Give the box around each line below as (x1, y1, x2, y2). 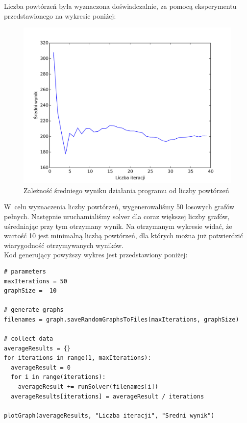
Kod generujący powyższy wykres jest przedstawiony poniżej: (4, 249, 188, 260)
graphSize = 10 (4, 287, 57, 295)
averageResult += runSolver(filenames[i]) (18, 383, 158, 391)
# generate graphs (4, 306, 64, 314)
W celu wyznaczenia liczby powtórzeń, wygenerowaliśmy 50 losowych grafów (4, 201, 234, 212)
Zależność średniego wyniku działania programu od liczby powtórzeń (24, 185, 229, 195)
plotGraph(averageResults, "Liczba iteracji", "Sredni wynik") (4, 412, 215, 419)
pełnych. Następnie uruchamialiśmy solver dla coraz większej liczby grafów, (4, 211, 230, 221)
